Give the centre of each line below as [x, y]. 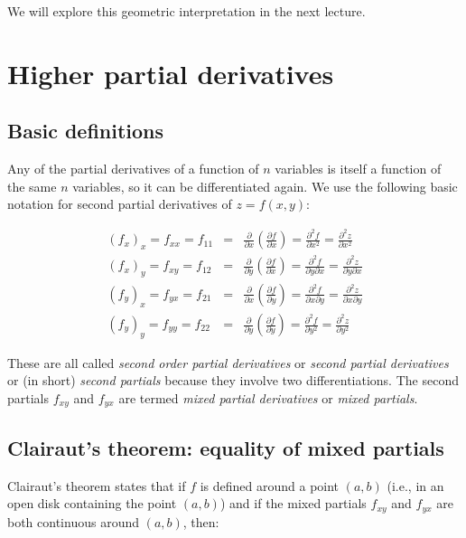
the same [32, 186]
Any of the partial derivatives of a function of [133, 169]
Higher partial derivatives [171, 73]
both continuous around [73, 521]
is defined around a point [270, 485]
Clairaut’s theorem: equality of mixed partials [226, 447]
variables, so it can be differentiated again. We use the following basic [265, 186]
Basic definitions [86, 131]
